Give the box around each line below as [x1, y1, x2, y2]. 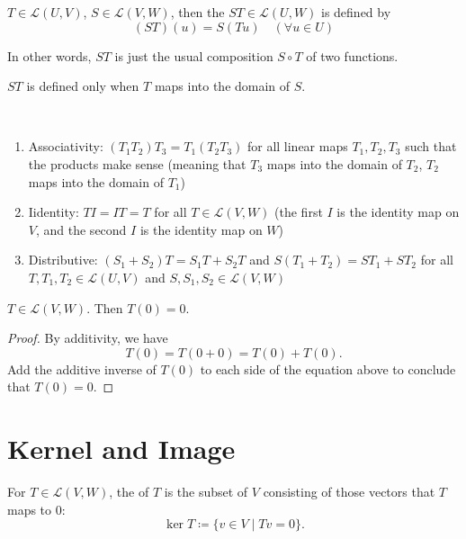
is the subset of [164, 482, 248, 501]
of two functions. [306, 46, 399, 65]
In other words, [7, 46, 92, 65]
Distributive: [28, 250, 98, 269]
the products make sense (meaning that [28, 154, 246, 173]
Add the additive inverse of [7, 359, 157, 378]
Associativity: [28, 137, 103, 156]
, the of [109, 482, 149, 501]
